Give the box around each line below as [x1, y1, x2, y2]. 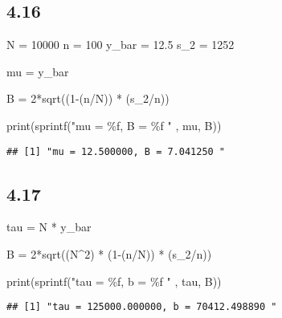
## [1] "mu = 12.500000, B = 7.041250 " [6, 145, 226, 157]
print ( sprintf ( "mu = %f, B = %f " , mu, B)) [6, 116, 222, 133]
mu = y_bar [6, 63, 69, 79]
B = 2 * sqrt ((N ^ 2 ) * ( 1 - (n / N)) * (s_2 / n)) [6, 246, 212, 263]
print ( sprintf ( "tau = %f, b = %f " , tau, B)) [6, 272, 222, 289]
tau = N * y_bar [6, 218, 92, 235]
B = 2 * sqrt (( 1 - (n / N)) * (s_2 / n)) [6, 90, 170, 107]
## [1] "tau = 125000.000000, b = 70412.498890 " [6, 301, 277, 313]
